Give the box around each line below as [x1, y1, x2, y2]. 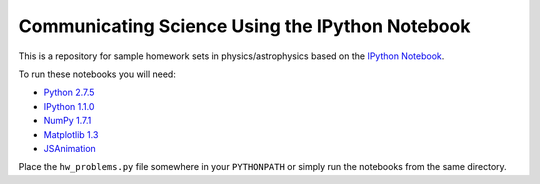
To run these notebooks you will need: [18, 68, 177, 80]
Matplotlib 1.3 [43, 128, 99, 140]
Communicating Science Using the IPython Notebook [18, 15, 471, 37]
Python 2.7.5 [43, 86, 95, 99]
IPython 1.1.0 [43, 100, 95, 112]
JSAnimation [43, 142, 97, 154]
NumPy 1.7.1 [43, 115, 92, 127]
